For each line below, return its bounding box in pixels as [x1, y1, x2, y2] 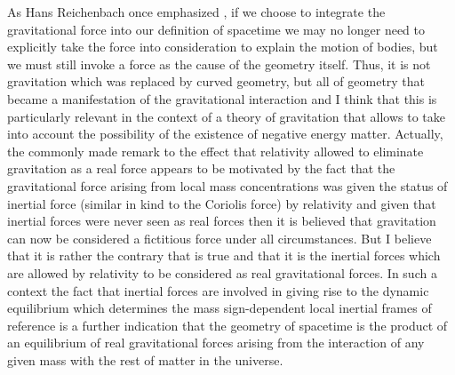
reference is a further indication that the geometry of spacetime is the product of [7, 315, 448, 334]
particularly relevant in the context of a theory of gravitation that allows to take [7, 107, 446, 125]
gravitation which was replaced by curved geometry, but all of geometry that [7, 72, 426, 91]
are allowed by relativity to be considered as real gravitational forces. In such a [7, 263, 437, 282]
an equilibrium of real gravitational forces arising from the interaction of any [7, 333, 425, 352]
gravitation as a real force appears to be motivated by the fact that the [7, 159, 395, 178]
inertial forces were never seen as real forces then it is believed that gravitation [7, 211, 436, 230]
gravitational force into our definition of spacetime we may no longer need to [7, 20, 426, 38]
